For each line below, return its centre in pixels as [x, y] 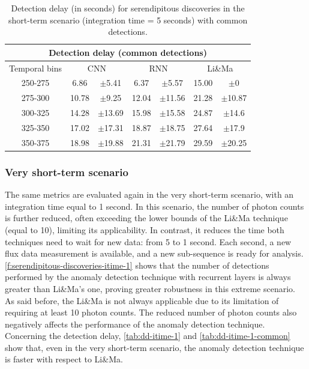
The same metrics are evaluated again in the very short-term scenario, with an [149, 194]
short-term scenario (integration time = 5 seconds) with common [128, 20]
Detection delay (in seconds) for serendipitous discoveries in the [128, 8]
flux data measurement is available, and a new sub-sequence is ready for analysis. [154, 253]
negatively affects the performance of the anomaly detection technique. [135, 324]
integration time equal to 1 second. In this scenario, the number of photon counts [154, 206]
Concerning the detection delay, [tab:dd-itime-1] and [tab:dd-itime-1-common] [148, 336]
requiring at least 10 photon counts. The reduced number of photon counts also [151, 312]
